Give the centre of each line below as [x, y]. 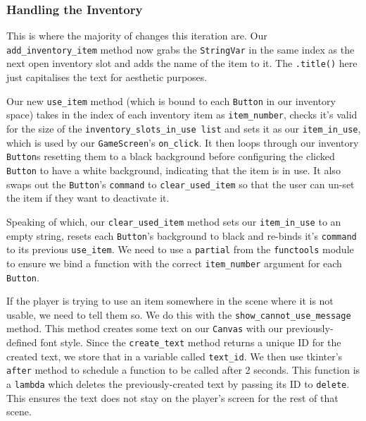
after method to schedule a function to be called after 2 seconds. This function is [183, 370]
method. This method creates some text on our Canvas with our [145, 328]
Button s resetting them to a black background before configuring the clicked [171, 156]
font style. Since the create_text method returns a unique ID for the [191, 342]
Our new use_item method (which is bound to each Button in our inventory [171, 100]
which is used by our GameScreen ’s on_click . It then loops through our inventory [183, 142]
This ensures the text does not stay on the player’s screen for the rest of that [172, 397]
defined [22, 342]
